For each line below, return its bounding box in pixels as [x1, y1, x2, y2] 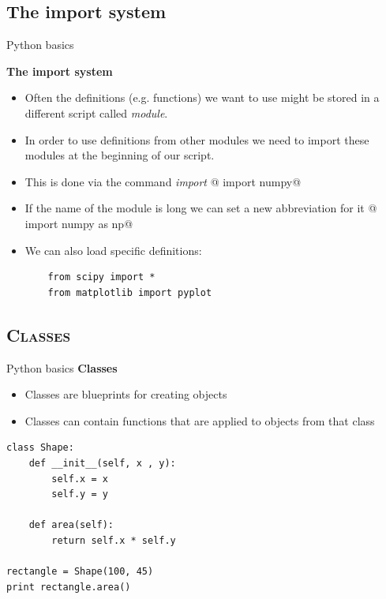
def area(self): [28, 519, 114, 531]
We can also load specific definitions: [24, 241, 202, 258]
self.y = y [51, 489, 108, 500]
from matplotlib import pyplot [47, 286, 212, 298]
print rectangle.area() [6, 581, 131, 593]
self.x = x [51, 473, 108, 485]
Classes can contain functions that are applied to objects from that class [24, 412, 375, 429]
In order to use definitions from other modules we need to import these [24, 131, 369, 148]
